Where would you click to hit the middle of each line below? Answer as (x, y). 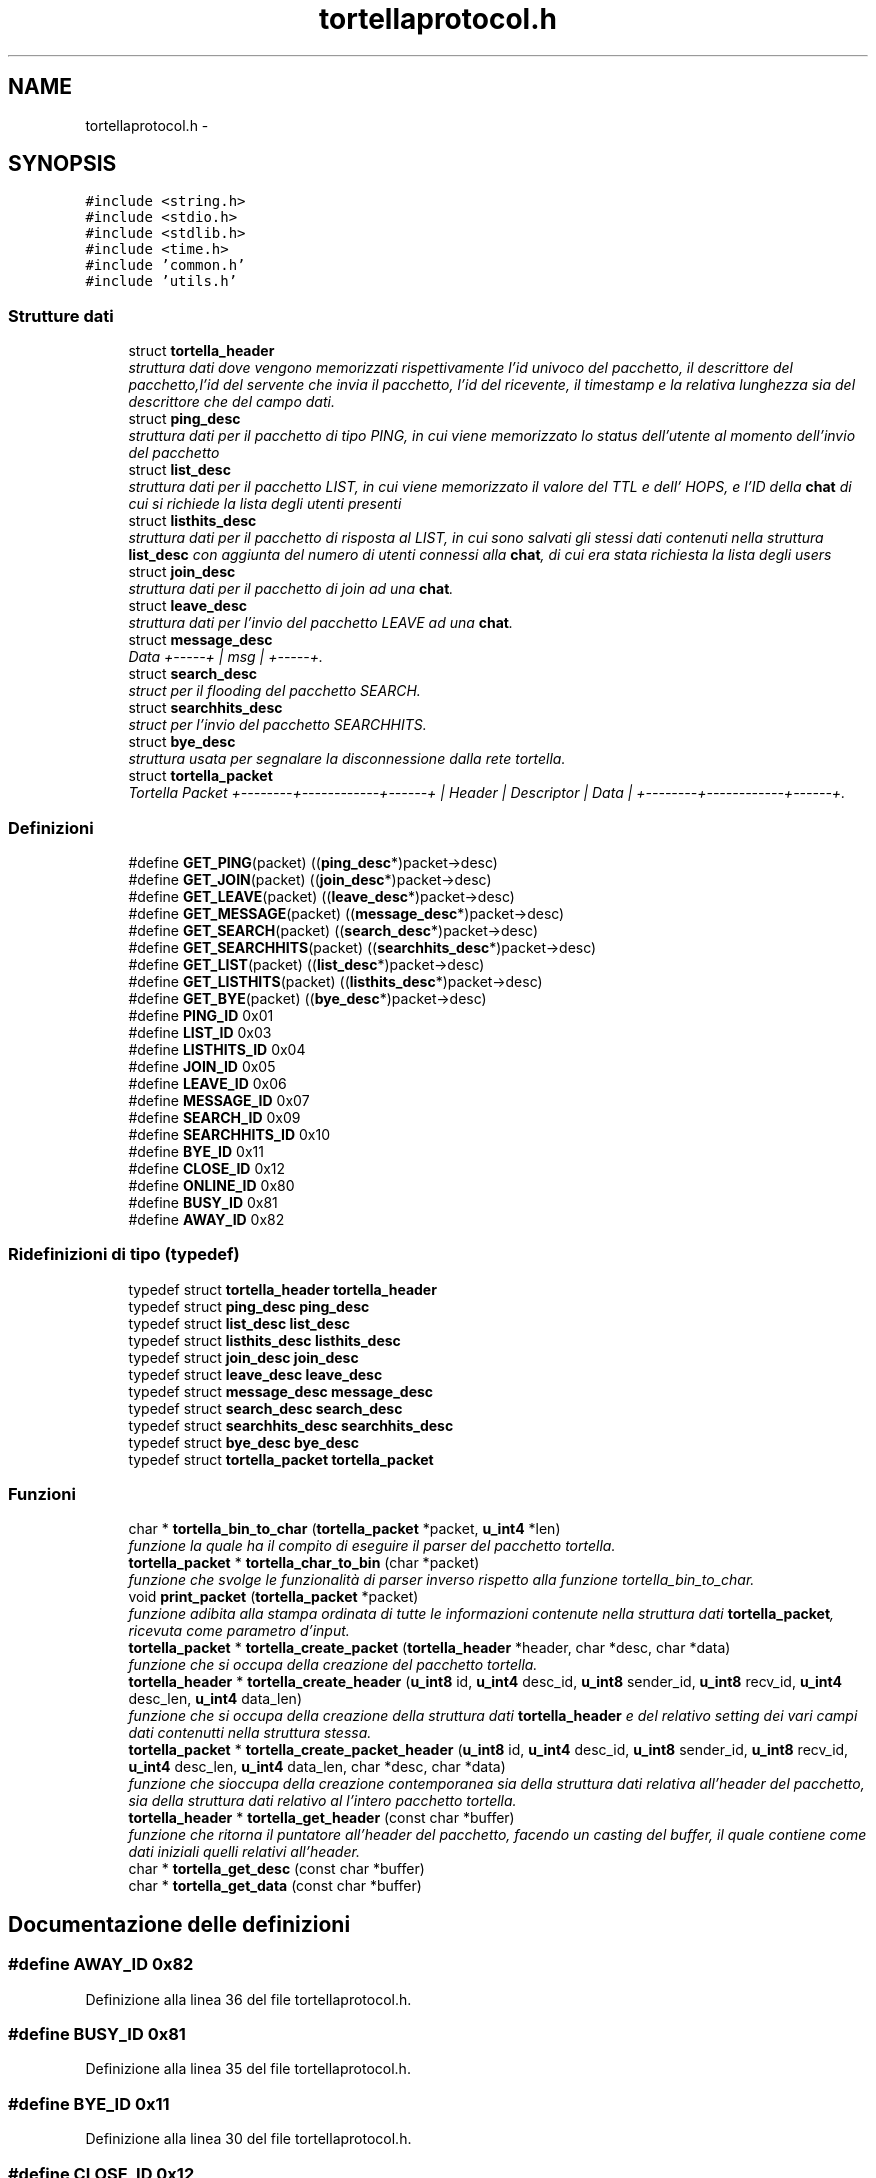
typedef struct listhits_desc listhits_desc (264, 1340)
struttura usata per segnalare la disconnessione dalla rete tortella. (347, 759)
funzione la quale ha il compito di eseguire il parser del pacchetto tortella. (372, 1546)
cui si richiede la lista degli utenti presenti (265, 504)
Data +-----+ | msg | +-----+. (225, 657)
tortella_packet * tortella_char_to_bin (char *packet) (304, 1563)
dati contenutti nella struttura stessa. (250, 1733)
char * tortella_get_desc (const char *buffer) (276, 1869)
